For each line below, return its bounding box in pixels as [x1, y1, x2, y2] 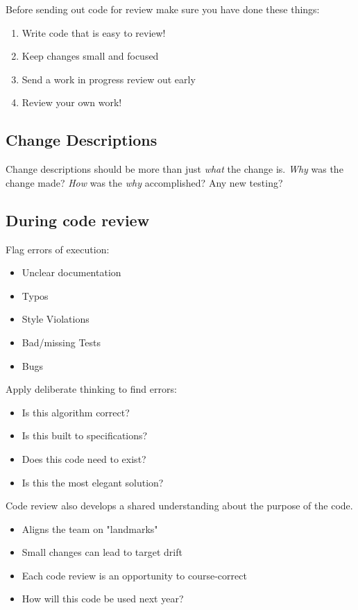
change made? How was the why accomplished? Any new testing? [6, 175, 283, 189]
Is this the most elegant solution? [22, 475, 164, 489]
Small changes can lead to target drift [22, 545, 182, 559]
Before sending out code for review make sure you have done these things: [6, 2, 320, 16]
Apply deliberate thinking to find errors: [6, 382, 177, 396]
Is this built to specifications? [22, 428, 148, 443]
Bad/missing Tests [22, 334, 101, 349]
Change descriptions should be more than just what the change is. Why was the [6, 162, 343, 176]
